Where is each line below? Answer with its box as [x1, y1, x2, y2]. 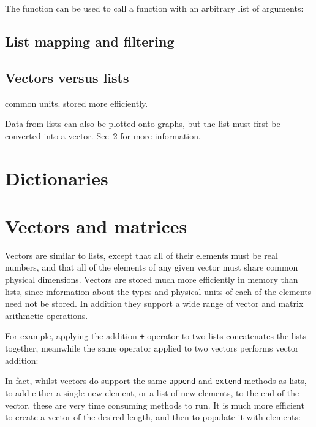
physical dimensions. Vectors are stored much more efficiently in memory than [5, 273, 298, 286]
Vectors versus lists [5, 67, 129, 87]
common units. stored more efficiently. [5, 96, 148, 109]
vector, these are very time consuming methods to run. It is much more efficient [5, 398, 304, 411]
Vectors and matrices [5, 213, 187, 238]
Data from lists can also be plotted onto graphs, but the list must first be [5, 117, 280, 130]
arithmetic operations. [5, 309, 88, 321]
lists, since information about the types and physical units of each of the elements [5, 285, 312, 298]
